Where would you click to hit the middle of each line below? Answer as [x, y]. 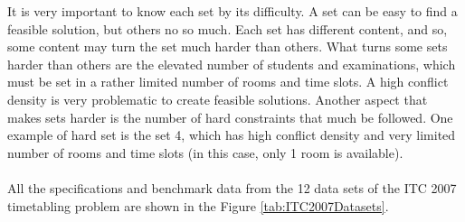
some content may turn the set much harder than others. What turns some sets [228, 46]
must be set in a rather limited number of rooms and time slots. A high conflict [228, 82]
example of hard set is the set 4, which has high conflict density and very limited [232, 135]
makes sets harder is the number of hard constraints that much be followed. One [230, 117]
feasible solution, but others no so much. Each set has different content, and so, [228, 28]
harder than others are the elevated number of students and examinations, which [232, 64]
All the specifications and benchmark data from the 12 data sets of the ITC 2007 [232, 187]
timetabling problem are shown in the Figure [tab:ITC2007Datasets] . [198, 205]
